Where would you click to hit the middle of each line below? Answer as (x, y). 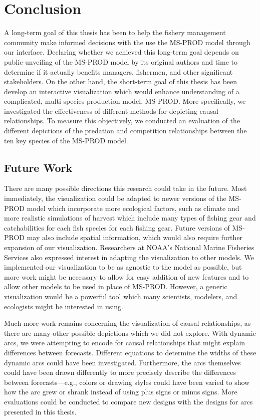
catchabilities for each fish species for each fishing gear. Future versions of (117, 227)
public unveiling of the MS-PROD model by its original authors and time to (121, 61)
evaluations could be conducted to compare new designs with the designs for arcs (128, 401)
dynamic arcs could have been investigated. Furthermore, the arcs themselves (122, 362)
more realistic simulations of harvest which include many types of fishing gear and (130, 218)
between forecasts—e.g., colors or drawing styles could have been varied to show (127, 382)
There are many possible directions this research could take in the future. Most (125, 188)
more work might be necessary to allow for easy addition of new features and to (126, 276)
